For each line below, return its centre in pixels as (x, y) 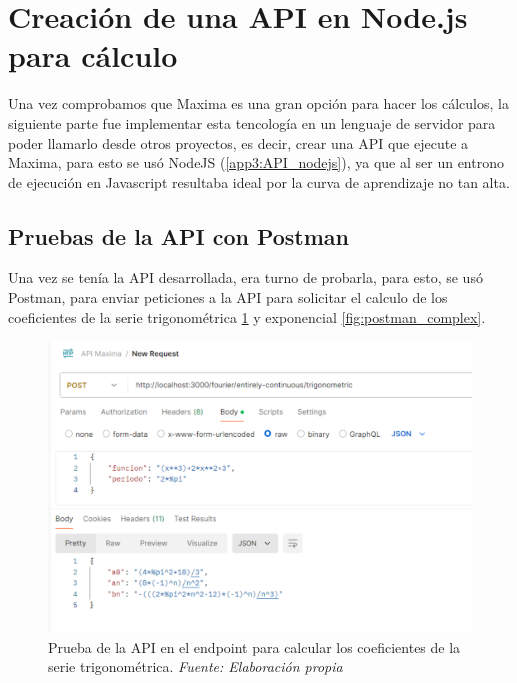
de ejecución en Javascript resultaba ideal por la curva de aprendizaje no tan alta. (259, 181)
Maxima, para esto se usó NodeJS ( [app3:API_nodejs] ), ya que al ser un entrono (256, 162)
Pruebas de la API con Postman (179, 235)
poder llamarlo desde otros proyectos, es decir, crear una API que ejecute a (238, 142)
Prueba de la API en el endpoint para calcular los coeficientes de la (254, 646)
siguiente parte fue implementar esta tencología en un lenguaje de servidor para (252, 122)
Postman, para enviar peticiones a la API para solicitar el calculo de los (228, 297)
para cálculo (93, 55)
